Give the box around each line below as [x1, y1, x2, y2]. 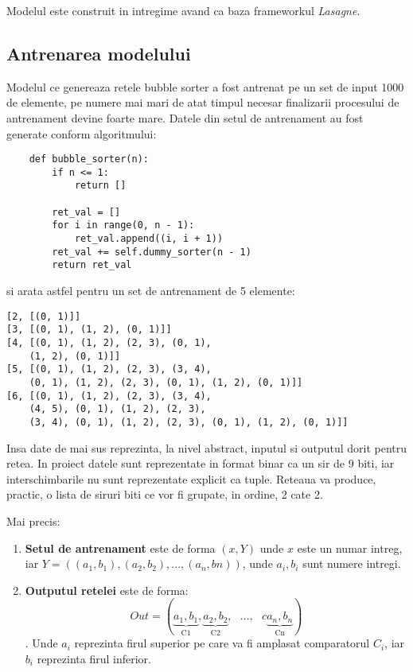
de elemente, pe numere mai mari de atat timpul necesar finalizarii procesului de [6, 94, 399, 111]
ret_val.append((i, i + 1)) [74, 233, 224, 245]
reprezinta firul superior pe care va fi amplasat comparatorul [74, 635, 370, 651]
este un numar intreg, [297, 539, 403, 556]
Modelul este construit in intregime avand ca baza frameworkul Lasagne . [6, 2, 360, 18]
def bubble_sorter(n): [29, 153, 149, 165]
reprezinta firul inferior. [37, 650, 151, 666]
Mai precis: [6, 512, 60, 529]
